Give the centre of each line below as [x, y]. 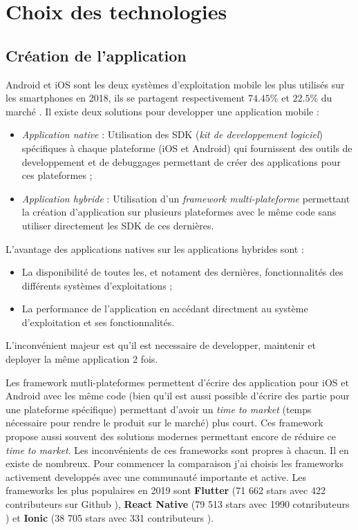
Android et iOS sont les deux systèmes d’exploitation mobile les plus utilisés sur [175, 84]
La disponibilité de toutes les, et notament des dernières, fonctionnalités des [182, 272]
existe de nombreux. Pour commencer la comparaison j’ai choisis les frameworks [175, 463]
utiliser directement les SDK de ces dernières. [118, 225]
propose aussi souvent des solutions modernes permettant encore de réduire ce [171, 436]
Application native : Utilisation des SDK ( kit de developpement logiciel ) [172, 134]
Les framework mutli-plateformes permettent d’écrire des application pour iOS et [177, 382]
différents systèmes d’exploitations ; [97, 285]
